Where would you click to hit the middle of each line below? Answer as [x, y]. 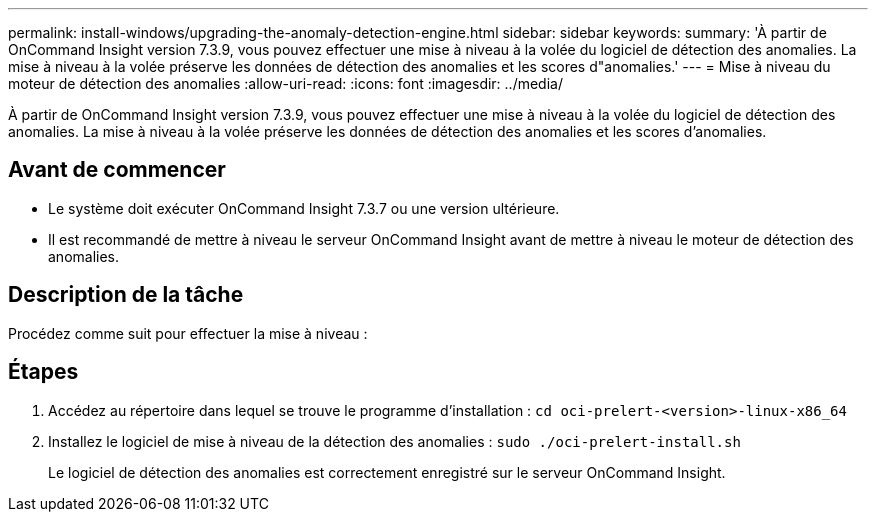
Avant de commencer [117, 170]
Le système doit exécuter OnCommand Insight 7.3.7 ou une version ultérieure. [304, 208]
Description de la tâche [126, 295]
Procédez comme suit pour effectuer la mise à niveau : [188, 333]
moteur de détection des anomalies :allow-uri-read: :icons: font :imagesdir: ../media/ [285, 83]
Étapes [43, 372]
